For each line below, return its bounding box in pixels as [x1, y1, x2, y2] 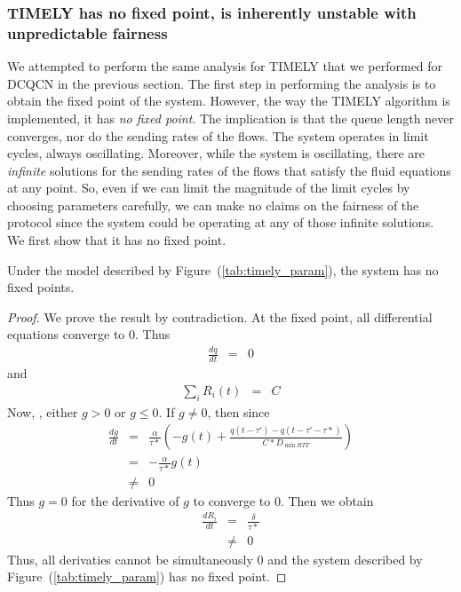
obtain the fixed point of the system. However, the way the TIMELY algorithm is [7, 91, 450, 110]
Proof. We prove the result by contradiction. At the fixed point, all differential [7, 307, 433, 326]
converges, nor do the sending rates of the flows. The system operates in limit [7, 126, 429, 145]
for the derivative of [71, 491, 179, 509]
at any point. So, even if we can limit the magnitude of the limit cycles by [7, 178, 410, 197]
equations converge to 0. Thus [7, 325, 171, 343]
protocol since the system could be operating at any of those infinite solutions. [7, 213, 434, 232]
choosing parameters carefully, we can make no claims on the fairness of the [7, 195, 419, 214]
